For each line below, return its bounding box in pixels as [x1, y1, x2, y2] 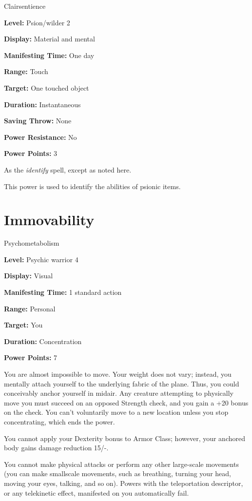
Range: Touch [4, 66, 48, 77]
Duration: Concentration [4, 336, 82, 346]
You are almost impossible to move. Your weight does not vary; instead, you [4, 369, 232, 379]
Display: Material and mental [4, 34, 95, 44]
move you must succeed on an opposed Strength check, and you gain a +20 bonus [4, 397, 249, 407]
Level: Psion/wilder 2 [4, 17, 70, 27]
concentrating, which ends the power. [4, 416, 115, 426]
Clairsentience [4, 1, 46, 11]
